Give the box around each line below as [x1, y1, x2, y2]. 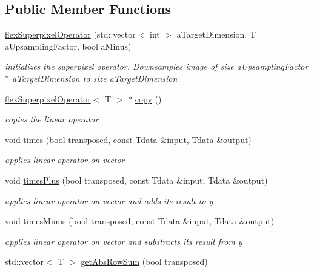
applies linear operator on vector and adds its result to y [5, 194, 213, 207]
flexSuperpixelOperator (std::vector [5, 28, 136, 41]
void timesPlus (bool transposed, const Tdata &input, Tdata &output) [5, 173, 268, 186]
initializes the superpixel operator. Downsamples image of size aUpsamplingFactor [5, 60, 309, 73]
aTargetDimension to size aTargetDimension [12, 71, 178, 84]
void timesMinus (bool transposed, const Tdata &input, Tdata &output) [5, 214, 275, 227]
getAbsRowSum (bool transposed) [81, 255, 208, 268]
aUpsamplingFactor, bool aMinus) [5, 39, 132, 52]
